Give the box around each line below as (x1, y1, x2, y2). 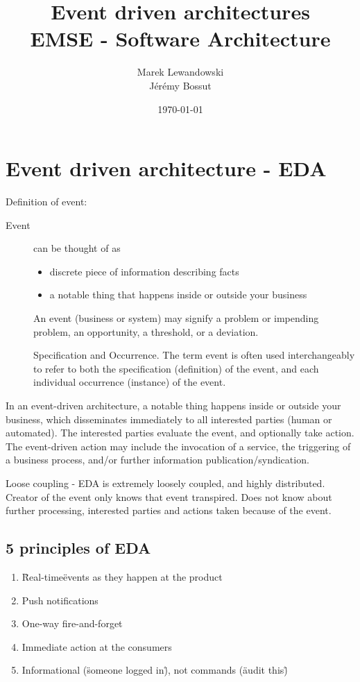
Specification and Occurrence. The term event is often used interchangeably (33, 348, 355, 362)
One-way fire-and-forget (22, 616, 123, 631)
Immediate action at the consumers (22, 639, 172, 654)
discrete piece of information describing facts (49, 264, 239, 278)
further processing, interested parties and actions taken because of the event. (6, 503, 332, 518)
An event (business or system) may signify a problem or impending (33, 311, 319, 325)
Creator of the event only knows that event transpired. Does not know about (6, 489, 332, 504)
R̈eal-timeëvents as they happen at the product (22, 569, 223, 583)
